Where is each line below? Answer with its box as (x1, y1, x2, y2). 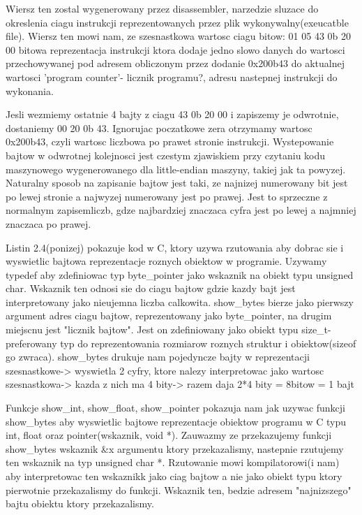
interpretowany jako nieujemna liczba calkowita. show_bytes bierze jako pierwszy (6, 294, 354, 309)
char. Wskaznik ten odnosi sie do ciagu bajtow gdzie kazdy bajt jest (6, 281, 296, 296)
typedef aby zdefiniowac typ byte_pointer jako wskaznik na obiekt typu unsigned (6, 267, 354, 282)
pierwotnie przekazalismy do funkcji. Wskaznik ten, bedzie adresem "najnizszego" (6, 482, 352, 497)
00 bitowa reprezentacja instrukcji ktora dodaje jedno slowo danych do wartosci (6, 42, 345, 57)
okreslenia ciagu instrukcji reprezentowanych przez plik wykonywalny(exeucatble (6, 15, 349, 29)
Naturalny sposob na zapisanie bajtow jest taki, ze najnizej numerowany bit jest (6, 175, 348, 190)
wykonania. (6, 83, 54, 98)
